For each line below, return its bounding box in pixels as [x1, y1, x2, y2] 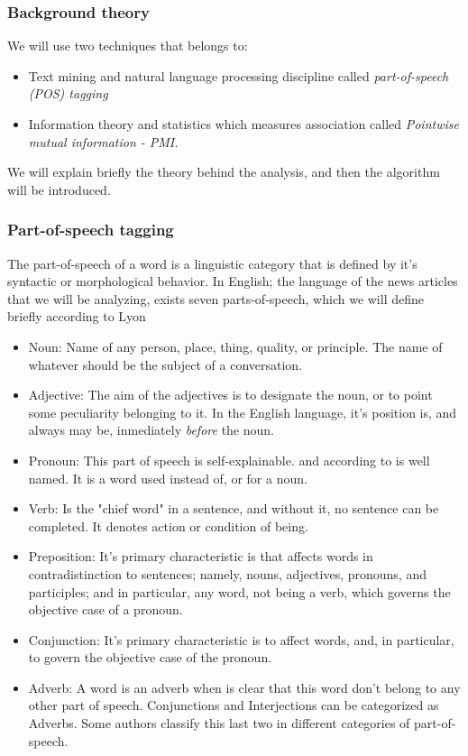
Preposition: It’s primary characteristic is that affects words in [28, 547, 373, 566]
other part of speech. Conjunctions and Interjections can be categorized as [28, 696, 439, 715]
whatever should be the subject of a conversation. [28, 355, 303, 373]
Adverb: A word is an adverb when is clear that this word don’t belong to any [28, 678, 461, 696]
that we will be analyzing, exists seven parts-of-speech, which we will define [7, 289, 424, 308]
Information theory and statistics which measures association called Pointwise [28, 115, 459, 133]
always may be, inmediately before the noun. [28, 420, 274, 439]
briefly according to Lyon [7, 307, 146, 326]
